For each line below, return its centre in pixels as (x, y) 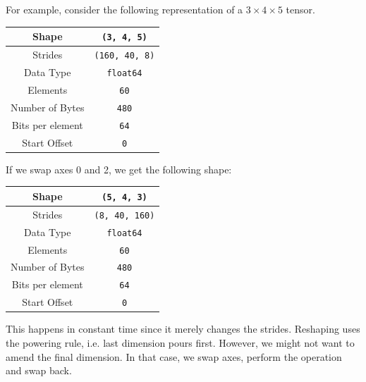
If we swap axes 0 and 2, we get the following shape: (119, 169)
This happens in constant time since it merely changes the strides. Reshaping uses (183, 329)
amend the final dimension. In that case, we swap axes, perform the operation (174, 356)
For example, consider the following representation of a (124, 9)
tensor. (300, 9)
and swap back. (39, 370)
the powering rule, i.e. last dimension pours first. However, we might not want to (180, 342)
